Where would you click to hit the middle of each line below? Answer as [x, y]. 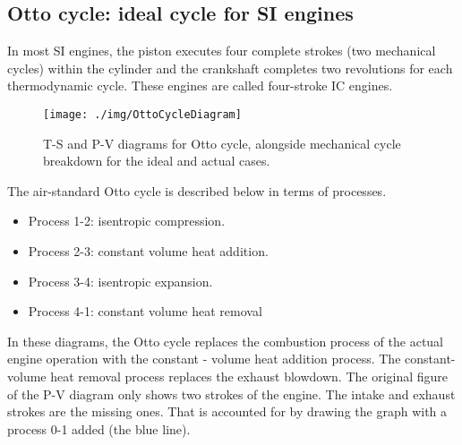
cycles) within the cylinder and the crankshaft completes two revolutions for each [230, 68]
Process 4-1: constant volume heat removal [145, 311]
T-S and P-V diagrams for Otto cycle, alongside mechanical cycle [222, 143]
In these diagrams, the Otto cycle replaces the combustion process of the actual [226, 341]
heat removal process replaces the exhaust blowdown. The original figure [249, 376]
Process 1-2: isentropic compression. [127, 221]
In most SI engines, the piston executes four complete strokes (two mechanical [222, 51]
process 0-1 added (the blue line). [99, 428]
